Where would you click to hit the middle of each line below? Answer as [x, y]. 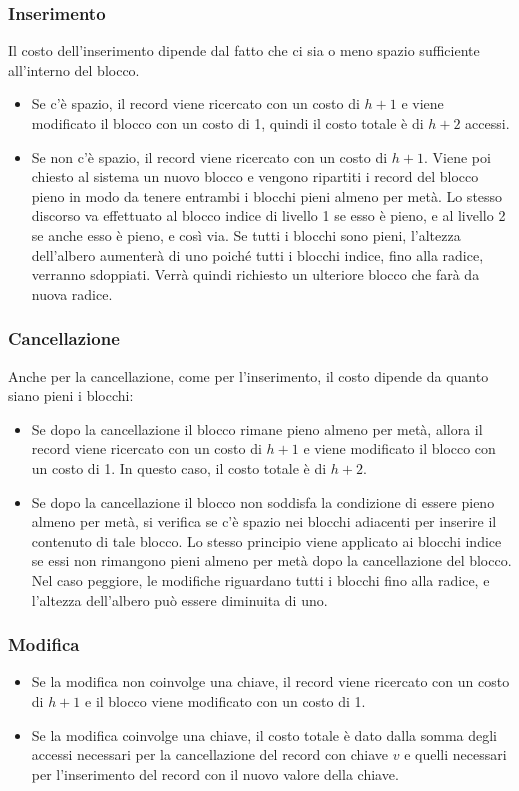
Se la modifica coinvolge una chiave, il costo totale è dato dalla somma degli [264, 734]
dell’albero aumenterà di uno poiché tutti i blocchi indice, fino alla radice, [257, 254]
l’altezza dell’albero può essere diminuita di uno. [179, 599]
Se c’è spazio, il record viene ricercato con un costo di [195, 103]
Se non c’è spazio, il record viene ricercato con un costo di [209, 156]
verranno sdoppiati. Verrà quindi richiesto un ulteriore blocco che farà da [255, 274]
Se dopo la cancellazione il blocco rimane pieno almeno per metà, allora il [257, 428]
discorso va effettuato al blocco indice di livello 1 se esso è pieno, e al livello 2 [268, 215]
